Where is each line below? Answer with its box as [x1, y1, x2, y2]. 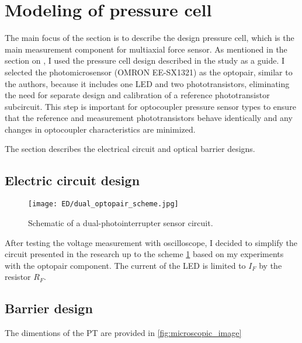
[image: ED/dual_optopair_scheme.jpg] [28, 200, 179, 209]
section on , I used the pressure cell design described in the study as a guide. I [5, 54, 285, 67]
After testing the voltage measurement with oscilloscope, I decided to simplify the [5, 236, 297, 248]
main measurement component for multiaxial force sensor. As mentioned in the [5, 43, 287, 55]
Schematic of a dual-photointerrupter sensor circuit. [28, 216, 213, 228]
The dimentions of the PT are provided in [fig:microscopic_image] [5, 327, 242, 339]
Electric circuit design [5, 171, 140, 189]
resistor [5, 271, 31, 283]
